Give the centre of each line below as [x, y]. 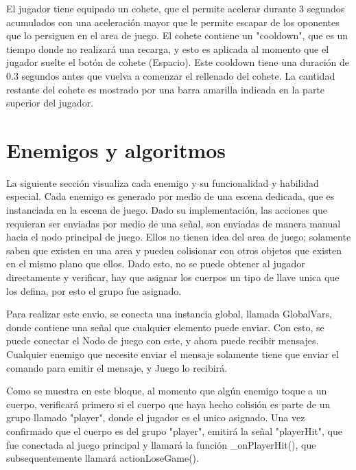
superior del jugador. [50, 103]
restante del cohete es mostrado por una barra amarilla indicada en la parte [166, 89]
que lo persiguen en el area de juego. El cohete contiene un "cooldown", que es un [177, 35]
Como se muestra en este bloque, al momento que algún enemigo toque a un [167, 391]
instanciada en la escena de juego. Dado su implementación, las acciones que [167, 210]
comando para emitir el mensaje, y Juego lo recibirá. [117, 367]
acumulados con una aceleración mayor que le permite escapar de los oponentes [173, 22]
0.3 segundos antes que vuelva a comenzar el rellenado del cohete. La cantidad [171, 75]
